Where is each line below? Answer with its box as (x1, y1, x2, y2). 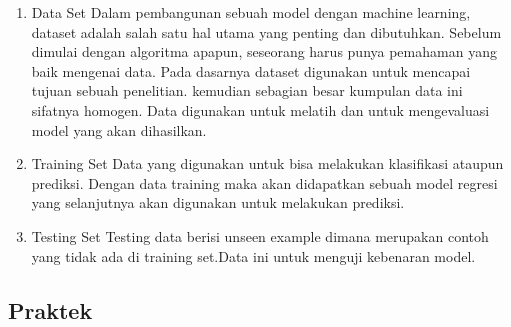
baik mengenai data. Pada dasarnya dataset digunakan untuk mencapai (31, 60, 471, 81)
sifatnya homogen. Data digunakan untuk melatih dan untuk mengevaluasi (31, 99, 490, 120)
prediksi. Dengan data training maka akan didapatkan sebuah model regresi (31, 172, 498, 193)
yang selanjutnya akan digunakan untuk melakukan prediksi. (31, 192, 405, 213)
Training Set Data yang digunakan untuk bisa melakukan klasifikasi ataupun (31, 153, 504, 174)
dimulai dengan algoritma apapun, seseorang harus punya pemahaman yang (31, 41, 497, 62)
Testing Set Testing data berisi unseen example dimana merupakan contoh (31, 225, 489, 246)
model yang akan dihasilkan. (31, 119, 207, 140)
